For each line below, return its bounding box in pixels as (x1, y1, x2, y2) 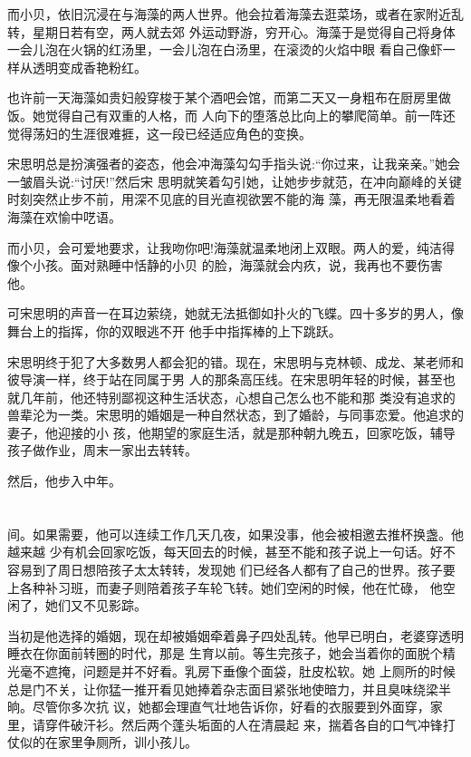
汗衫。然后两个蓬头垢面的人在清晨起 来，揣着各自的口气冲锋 (82, 714, 443, 733)
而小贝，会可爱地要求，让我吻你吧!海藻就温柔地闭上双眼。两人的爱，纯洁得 (7, 238, 455, 257)
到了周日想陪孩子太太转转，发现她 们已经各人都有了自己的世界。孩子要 (32, 560, 456, 579)
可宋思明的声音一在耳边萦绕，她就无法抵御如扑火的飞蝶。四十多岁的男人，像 (7, 304, 464, 323)
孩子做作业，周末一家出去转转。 (7, 441, 197, 460)
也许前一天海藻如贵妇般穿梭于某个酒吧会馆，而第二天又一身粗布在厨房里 (7, 88, 438, 107)
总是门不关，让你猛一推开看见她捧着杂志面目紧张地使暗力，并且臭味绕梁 (7, 679, 438, 698)
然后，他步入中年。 (7, 471, 121, 490)
